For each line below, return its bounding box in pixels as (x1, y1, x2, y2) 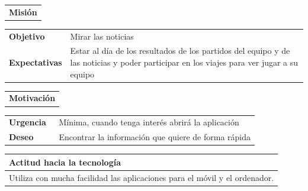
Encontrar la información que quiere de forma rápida (59, 131, 251, 143)
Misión (9, 5, 37, 18)
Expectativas (9, 56, 62, 69)
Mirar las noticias (70, 30, 134, 42)
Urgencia (9, 116, 46, 128)
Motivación (9, 92, 56, 104)
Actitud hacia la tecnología (9, 156, 121, 168)
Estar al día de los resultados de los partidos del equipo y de (70, 44, 290, 57)
